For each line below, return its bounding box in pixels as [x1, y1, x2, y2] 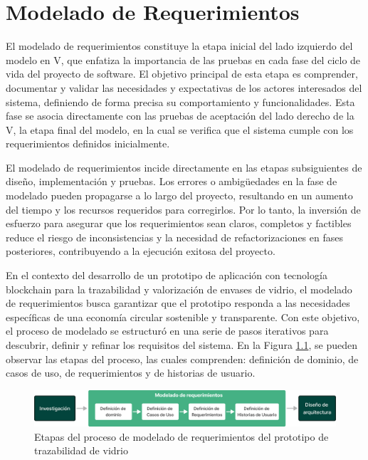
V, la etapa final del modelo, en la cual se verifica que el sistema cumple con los [6, 122, 354, 137]
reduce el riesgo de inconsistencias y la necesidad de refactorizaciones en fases [6, 229, 343, 244]
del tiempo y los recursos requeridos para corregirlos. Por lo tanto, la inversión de [6, 202, 361, 216]
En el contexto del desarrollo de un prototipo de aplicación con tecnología [6, 268, 327, 283]
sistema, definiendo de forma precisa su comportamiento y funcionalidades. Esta [6, 94, 355, 109]
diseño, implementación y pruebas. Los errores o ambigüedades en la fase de [6, 174, 337, 189]
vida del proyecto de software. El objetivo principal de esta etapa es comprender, [6, 66, 358, 81]
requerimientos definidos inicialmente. [6, 136, 170, 151]
